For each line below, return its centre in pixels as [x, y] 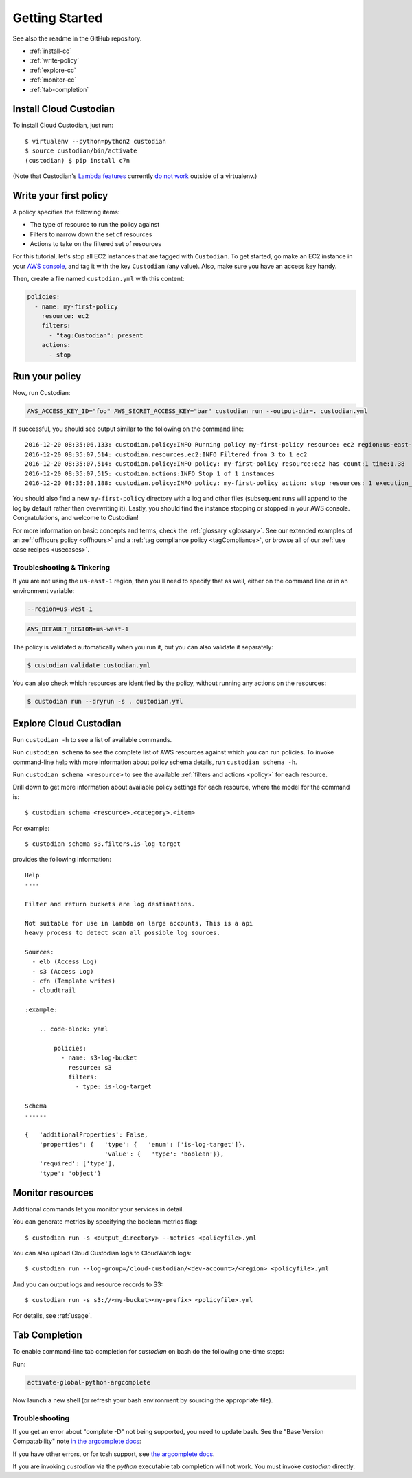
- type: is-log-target [114, 1087]
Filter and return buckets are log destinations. [110, 904]
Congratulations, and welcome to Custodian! [76, 518]
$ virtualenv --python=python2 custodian [95, 141]
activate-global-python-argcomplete [89, 1382]
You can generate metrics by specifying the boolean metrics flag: [105, 1222]
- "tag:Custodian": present [96, 335]
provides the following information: [62, 860]
